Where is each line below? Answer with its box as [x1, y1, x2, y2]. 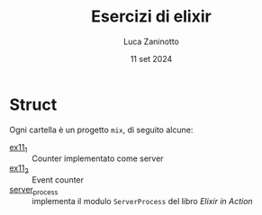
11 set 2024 [130, 53, 173, 64]
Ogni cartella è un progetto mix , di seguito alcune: [9, 124, 194, 135]
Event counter [32, 175, 84, 185]
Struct [9, 94, 58, 114]
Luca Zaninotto [122, 36, 180, 47]
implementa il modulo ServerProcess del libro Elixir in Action [32, 196, 254, 207]
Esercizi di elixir [91, 6, 212, 27]
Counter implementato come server [32, 153, 164, 164]
